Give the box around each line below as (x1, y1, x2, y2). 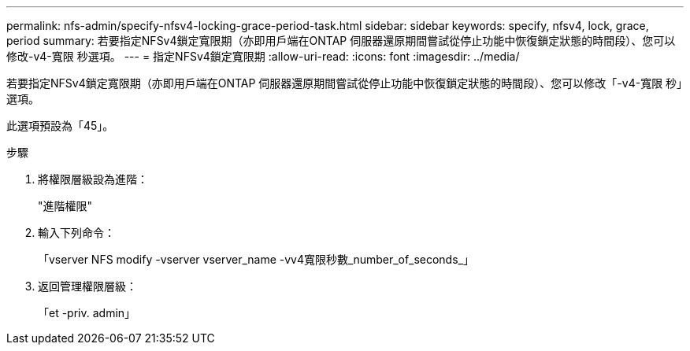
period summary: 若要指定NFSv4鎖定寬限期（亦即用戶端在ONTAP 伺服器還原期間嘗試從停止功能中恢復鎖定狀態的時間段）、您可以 (6, 34, 676, 47)
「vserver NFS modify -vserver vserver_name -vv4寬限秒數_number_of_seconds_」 (38, 253, 474, 266)
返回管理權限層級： (38, 279, 137, 293)
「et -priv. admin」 (38, 306, 136, 320)
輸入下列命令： (38, 226, 115, 239)
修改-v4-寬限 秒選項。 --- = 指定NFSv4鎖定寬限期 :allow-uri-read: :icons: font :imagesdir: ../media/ (6, 50, 520, 63)
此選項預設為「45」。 (6, 119, 114, 132)
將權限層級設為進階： (38, 172, 148, 186)
